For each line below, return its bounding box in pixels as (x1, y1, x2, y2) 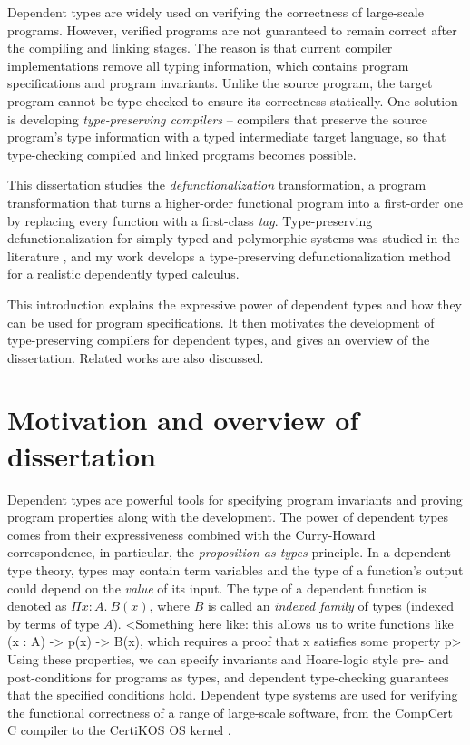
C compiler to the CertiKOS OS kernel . (7, 720, 231, 740)
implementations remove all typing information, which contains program (7, 55, 409, 74)
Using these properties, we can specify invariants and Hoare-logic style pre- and (7, 649, 449, 668)
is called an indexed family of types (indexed (207, 596, 454, 615)
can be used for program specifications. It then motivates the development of (7, 312, 435, 331)
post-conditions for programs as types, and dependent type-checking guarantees (7, 667, 449, 686)
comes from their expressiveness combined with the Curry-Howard (7, 524, 376, 544)
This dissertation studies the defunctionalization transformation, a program (7, 175, 426, 194)
